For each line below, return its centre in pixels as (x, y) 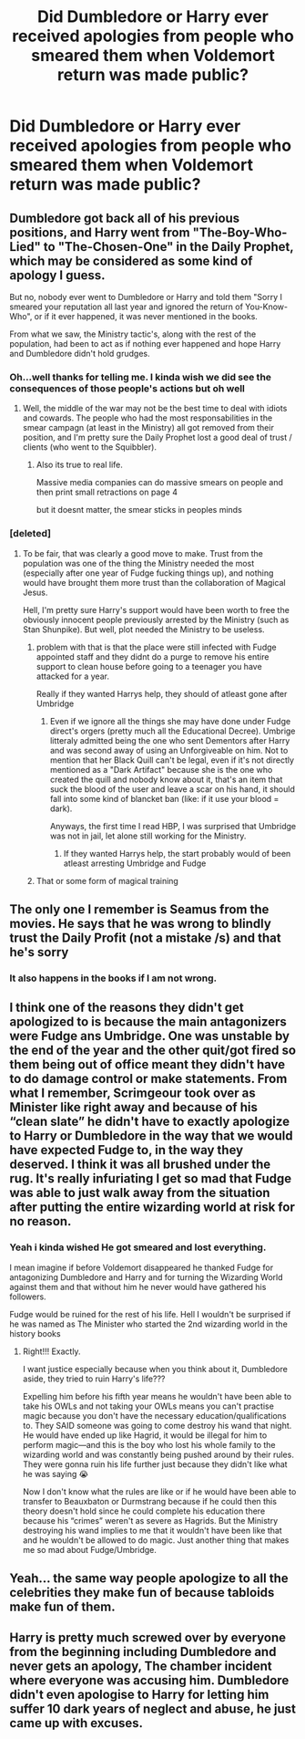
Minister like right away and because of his (133, 1107)
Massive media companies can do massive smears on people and (160, 483)
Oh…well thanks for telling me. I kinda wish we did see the (140, 377)
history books (35, 1333)
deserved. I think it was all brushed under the (140, 1165)
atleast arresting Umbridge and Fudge (135, 863)
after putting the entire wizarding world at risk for (152, 1208)
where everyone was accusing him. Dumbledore (149, 1681)
